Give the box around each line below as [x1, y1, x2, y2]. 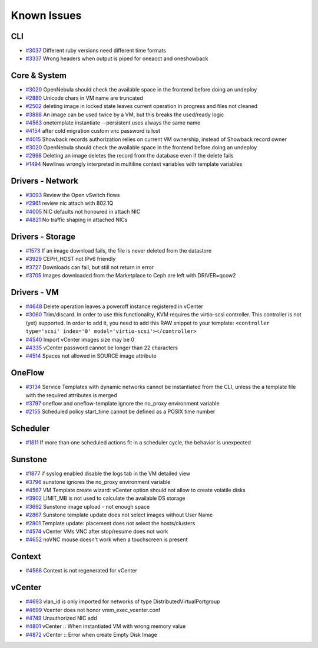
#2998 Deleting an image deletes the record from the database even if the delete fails [25, 152, 234, 159]
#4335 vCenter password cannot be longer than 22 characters [25, 344, 178, 351]
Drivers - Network [11, 176, 79, 186]
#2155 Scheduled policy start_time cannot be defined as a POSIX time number [25, 408, 216, 415]
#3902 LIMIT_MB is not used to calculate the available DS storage [25, 495, 185, 502]
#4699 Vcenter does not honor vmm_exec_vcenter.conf [25, 606, 161, 613]
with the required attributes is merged [25, 391, 117, 398]
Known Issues [11, 9, 82, 22]
